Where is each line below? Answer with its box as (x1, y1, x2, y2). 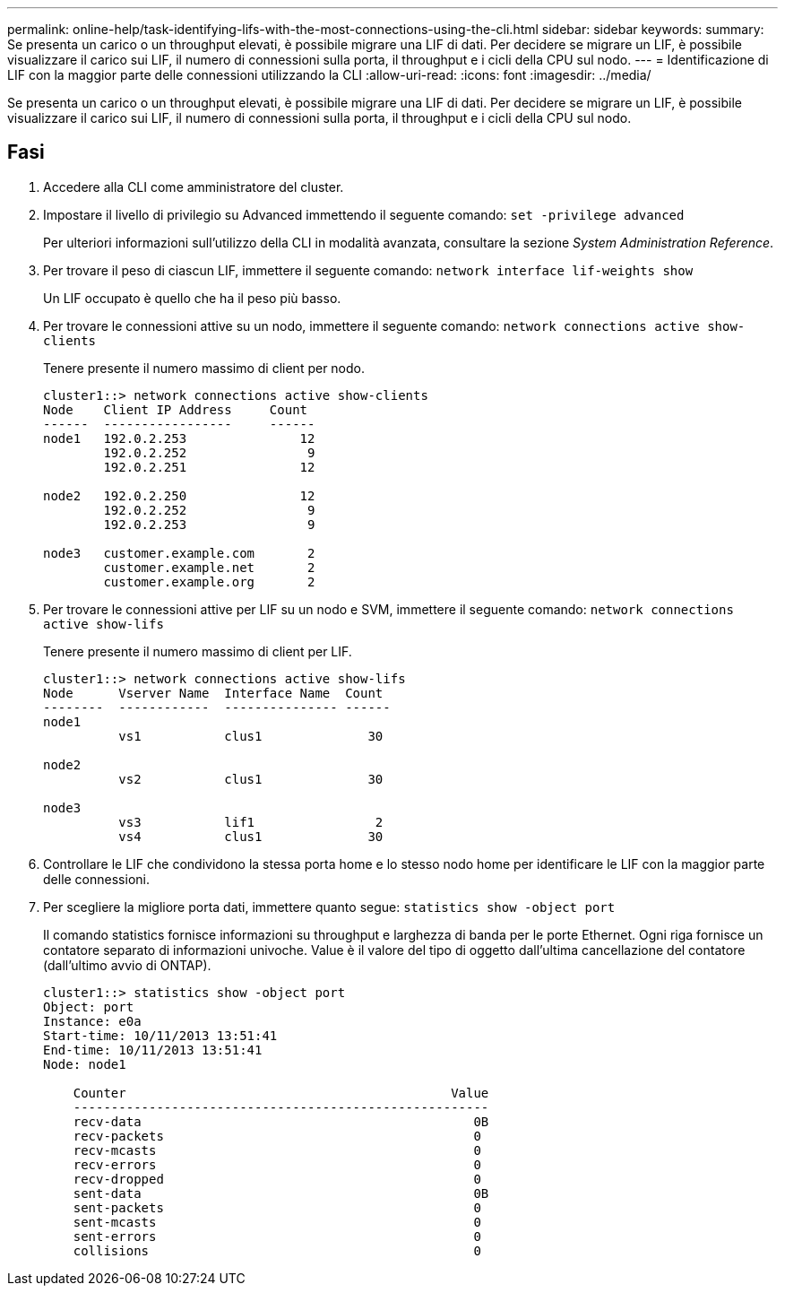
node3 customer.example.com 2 (43, 545, 315, 560)
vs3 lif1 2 (118, 814, 384, 829)
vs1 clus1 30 (118, 728, 384, 743)
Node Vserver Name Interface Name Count (43, 685, 384, 700)
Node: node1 (43, 1056, 126, 1072)
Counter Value (73, 1085, 489, 1100)
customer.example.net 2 (103, 560, 315, 575)
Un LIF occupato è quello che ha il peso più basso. (43, 290, 341, 306)
